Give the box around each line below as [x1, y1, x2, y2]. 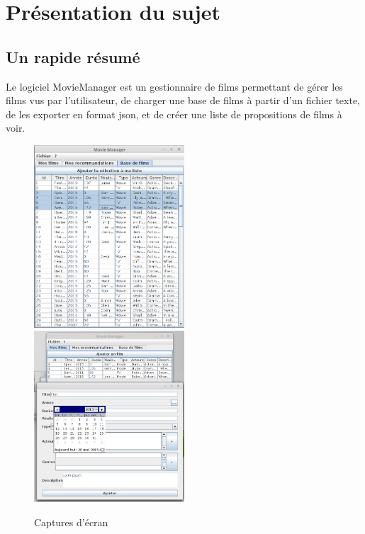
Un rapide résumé [6, 45, 140, 67]
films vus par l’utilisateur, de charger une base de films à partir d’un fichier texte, [6, 93, 361, 108]
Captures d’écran [34, 515, 108, 530]
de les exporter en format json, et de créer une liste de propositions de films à [6, 106, 342, 121]
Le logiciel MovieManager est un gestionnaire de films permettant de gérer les [6, 79, 343, 93]
